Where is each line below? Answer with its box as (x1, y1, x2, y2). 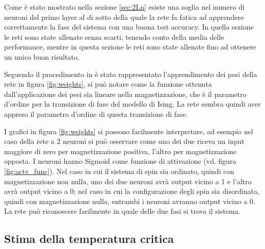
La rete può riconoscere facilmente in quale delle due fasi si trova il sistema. (4, 206, 241, 216)
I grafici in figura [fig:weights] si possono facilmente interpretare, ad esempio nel (4, 126, 253, 136)
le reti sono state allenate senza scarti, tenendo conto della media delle (4, 31, 224, 42)
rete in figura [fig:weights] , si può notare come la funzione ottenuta (4, 79, 212, 89)
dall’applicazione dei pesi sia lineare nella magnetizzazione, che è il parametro (4, 88, 247, 99)
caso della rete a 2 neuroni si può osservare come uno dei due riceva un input (4, 136, 245, 146)
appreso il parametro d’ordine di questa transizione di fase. (4, 108, 188, 119)
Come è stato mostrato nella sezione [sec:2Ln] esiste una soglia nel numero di (4, 2, 245, 12)
